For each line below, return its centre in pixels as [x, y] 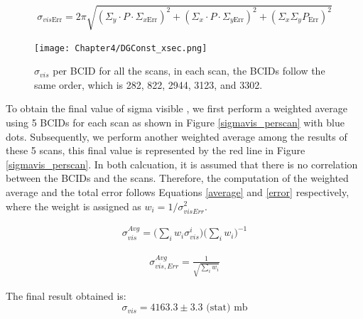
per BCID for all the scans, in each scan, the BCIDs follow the [189, 71]
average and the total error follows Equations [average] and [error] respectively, [178, 191]
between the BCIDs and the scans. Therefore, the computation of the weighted [177, 178]
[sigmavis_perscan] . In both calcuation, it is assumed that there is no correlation [182, 164]
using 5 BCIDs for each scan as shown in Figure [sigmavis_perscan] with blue [175, 122]
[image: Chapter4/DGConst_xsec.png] [121, 48]
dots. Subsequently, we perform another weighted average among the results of [177, 136]
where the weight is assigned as [74, 206]
